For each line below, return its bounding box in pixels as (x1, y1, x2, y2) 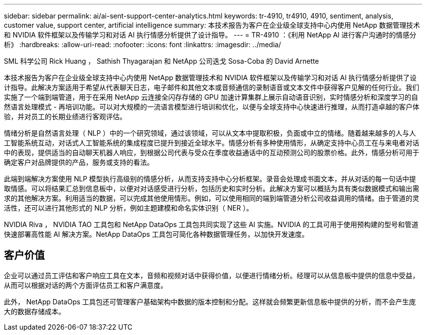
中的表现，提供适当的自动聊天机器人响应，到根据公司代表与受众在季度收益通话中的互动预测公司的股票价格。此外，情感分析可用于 (4, 148, 419, 157)
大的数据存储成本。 (4, 307, 65, 316)
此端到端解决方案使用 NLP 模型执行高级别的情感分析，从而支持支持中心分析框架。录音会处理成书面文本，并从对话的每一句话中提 (4, 175, 416, 183)
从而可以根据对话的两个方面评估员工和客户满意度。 (4, 281, 167, 289)
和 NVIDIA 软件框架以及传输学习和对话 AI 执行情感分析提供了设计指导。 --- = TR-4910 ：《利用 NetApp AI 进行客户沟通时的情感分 (4, 31, 417, 39)
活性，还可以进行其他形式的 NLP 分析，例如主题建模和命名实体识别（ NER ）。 (4, 204, 253, 212)
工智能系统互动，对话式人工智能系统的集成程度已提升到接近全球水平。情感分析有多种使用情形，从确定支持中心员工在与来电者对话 (4, 139, 419, 147)
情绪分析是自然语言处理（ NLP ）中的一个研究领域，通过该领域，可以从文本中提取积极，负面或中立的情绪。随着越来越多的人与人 (4, 129, 416, 137)
